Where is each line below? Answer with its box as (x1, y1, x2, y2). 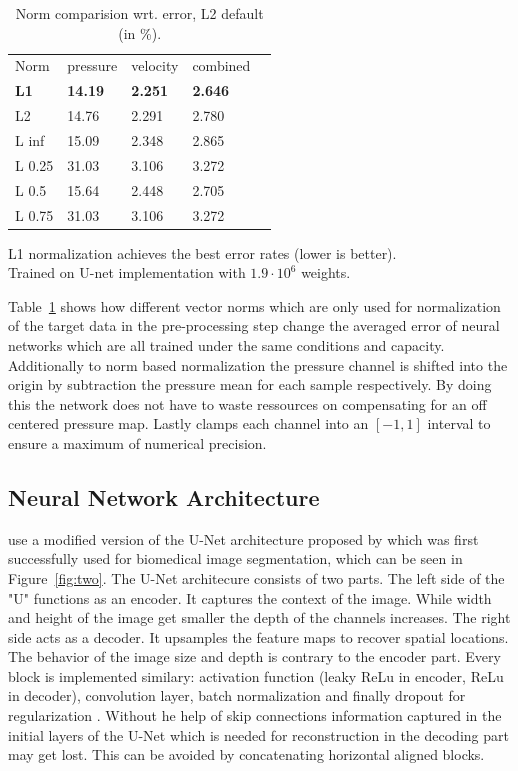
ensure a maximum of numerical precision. (8, 432, 267, 453)
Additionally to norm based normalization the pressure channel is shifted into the (8, 354, 508, 375)
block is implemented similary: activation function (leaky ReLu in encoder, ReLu (8, 665, 504, 686)
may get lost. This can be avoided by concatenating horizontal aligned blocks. (8, 744, 485, 765)
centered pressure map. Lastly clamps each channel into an (8, 413, 369, 434)
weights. (301, 262, 351, 283)
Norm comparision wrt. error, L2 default (15, 3, 264, 23)
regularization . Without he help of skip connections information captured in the (8, 705, 502, 726)
